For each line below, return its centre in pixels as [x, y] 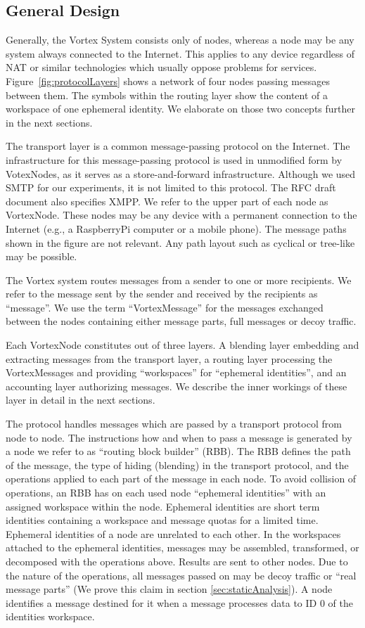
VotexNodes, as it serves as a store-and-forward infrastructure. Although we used [181, 173]
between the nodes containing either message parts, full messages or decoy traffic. [181, 321]
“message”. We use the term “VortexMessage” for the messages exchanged [165, 307]
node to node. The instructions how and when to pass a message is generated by [179, 437]
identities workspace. [50, 616]
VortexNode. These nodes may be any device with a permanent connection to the [181, 215]
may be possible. [41, 256]
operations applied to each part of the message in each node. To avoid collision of [181, 479]
